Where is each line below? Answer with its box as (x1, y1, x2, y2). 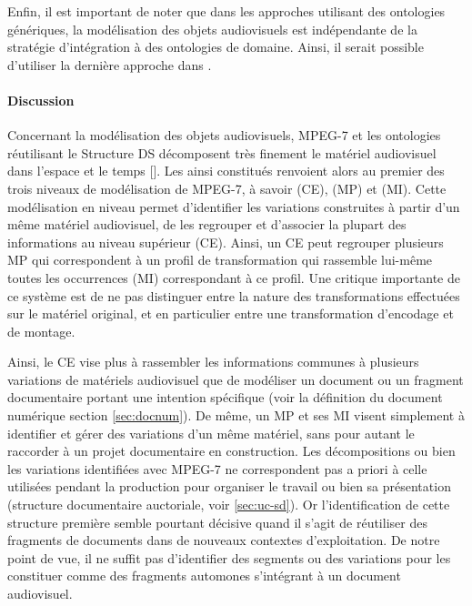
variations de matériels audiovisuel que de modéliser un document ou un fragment (7, 369, 464, 389)
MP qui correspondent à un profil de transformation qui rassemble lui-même (7, 250, 433, 269)
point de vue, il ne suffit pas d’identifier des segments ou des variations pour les (7, 548, 451, 567)
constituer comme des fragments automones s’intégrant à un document (7, 566, 401, 585)
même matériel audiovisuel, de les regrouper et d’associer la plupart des (7, 215, 407, 234)
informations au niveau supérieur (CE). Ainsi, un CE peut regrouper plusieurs (7, 232, 444, 251)
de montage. (7, 321, 75, 340)
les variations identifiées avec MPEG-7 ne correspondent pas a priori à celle (7, 459, 427, 478)
